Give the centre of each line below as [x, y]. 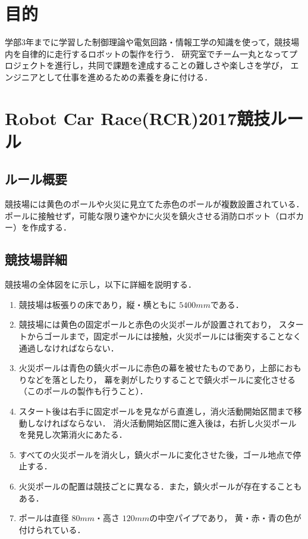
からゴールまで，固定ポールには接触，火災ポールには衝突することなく [164, 336]
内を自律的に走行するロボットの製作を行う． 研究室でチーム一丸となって [147, 53]
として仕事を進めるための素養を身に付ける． [125, 77]
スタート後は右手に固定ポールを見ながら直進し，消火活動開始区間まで [156, 411]
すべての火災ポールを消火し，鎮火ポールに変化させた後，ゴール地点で [156, 454]
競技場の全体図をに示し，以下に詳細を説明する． [100, 284]
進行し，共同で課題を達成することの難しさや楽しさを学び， [171, 65]
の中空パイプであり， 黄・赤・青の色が [225, 518]
